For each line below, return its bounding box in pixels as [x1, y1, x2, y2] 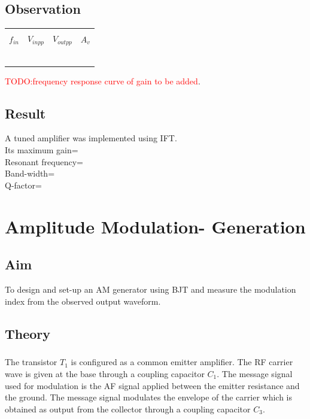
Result [5, 104, 46, 122]
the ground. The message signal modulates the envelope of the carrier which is [5, 391, 293, 403]
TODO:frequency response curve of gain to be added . [5, 74, 200, 87]
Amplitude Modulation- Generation [5, 214, 306, 238]
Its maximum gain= [5, 144, 78, 156]
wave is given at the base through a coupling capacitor [5, 367, 205, 379]
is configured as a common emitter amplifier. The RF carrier [71, 356, 293, 368]
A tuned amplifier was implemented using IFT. [5, 132, 177, 144]
